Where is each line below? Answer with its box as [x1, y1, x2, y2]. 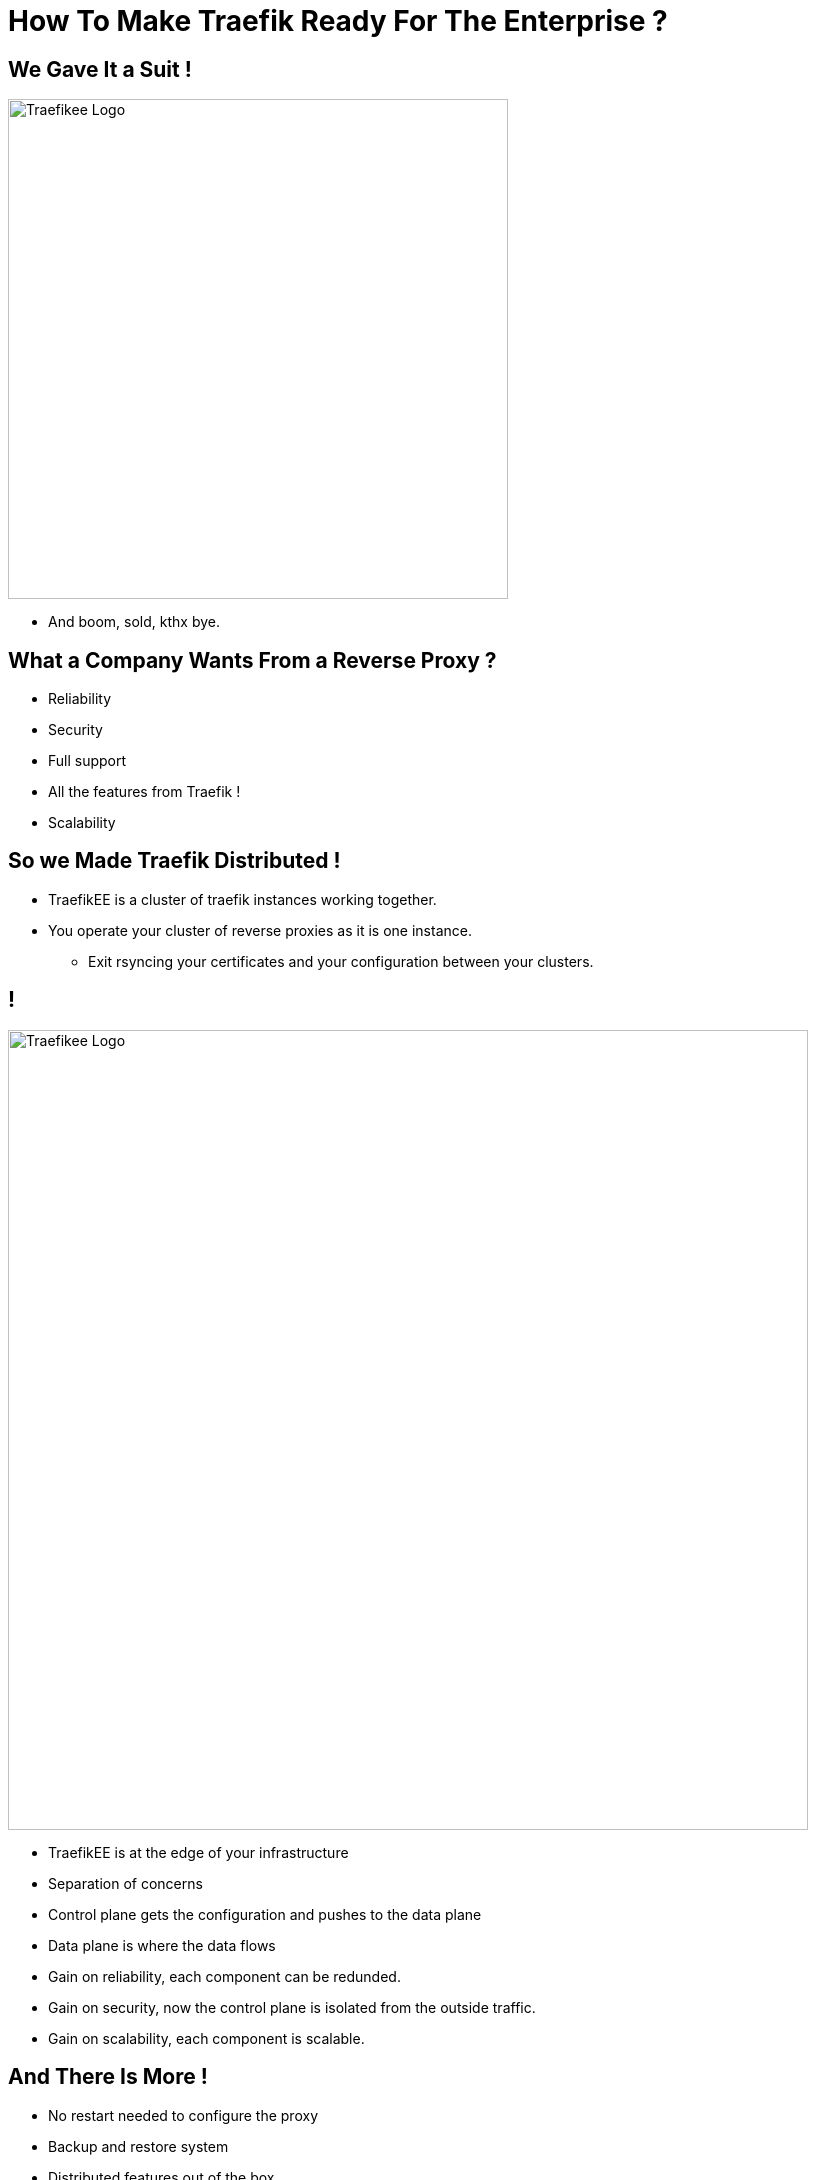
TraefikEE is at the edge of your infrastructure [48, 1843, 349, 1861]
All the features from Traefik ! [48, 783, 241, 801]
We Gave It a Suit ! [8, 56, 192, 82]
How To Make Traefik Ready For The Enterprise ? [8, 4, 668, 38]
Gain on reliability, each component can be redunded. [48, 1967, 401, 1985]
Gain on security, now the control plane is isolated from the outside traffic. [48, 1998, 536, 2016]
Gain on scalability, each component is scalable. [48, 2029, 365, 2047]
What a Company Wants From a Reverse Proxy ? [8, 647, 497, 673]
